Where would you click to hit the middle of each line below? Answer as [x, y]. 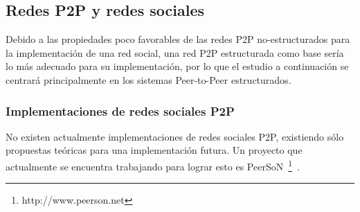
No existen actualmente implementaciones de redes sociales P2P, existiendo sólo [175, 136]
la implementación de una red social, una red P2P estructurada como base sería [175, 52]
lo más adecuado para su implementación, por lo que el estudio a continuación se [177, 66]
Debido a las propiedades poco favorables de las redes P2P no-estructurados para [178, 39]
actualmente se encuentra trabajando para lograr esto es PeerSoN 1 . [153, 165]
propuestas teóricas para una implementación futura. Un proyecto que [154, 150]
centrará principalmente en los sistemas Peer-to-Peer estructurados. [148, 79]
